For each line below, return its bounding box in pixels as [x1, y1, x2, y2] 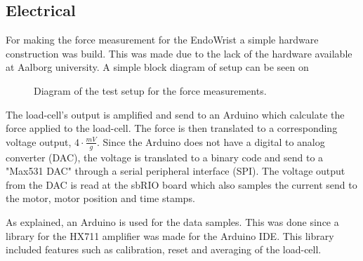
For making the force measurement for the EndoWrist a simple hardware [6, 32, 319, 47]
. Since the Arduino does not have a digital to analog [96, 134, 325, 149]
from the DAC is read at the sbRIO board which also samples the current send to [6, 177, 357, 192]
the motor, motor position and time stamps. [6, 191, 195, 206]
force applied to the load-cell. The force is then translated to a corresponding [6, 121, 338, 135]
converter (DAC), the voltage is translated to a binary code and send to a [6, 149, 324, 164]
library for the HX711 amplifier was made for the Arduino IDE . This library [6, 228, 334, 243]
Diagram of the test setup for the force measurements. [34, 83, 267, 98]
